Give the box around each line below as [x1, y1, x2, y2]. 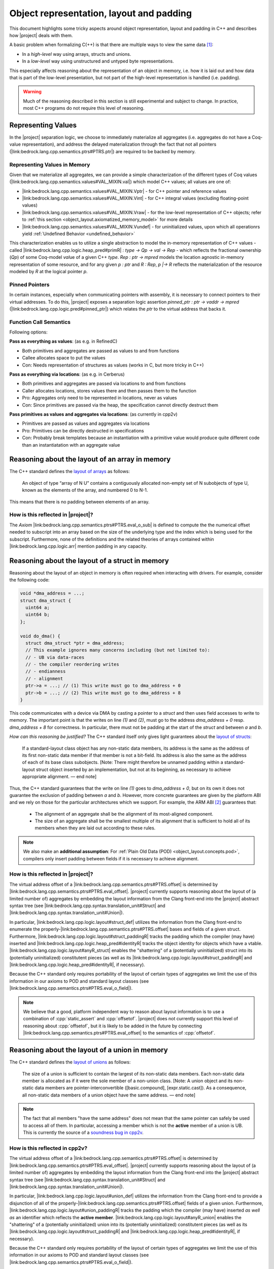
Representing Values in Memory [9, 161, 90, 168]
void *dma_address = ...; [20, 590, 85, 596]
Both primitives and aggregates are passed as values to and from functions [22, 348, 180, 354]
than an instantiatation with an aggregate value [22, 442, 120, 448]
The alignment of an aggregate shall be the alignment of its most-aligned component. [35, 811, 214, 817]
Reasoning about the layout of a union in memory [9, 1046, 168, 1054]
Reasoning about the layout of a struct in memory [9, 556, 169, 565]
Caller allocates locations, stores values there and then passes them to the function [22, 387, 196, 393]
